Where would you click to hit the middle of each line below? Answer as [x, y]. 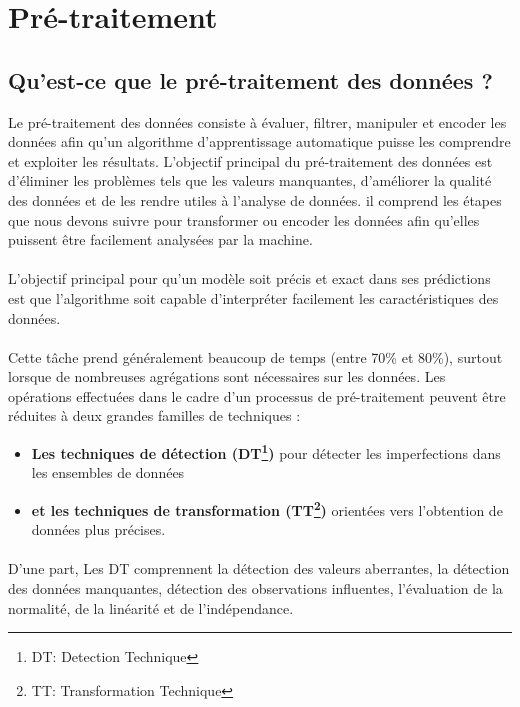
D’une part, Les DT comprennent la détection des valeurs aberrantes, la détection [259, 568]
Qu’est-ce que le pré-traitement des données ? [250, 79]
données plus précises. [98, 529]
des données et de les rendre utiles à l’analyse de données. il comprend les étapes [255, 199]
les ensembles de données [108, 472]
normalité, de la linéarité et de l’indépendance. [151, 607]
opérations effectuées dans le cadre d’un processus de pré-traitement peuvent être [257, 395]
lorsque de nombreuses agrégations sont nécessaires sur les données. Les [227, 376]
